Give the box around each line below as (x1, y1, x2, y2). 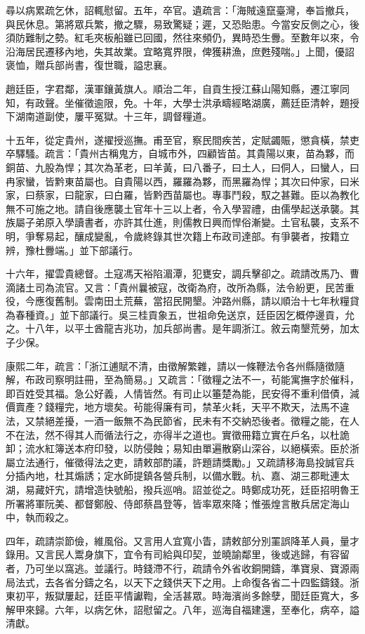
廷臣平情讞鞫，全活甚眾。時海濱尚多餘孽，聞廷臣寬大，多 (93, 588, 359, 603)
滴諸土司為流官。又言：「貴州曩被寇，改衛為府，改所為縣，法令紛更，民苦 (6, 279, 345, 294)
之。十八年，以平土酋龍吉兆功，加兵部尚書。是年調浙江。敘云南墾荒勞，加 (6, 321, 350, 336)
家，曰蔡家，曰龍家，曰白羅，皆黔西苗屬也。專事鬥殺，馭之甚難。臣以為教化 (6, 187, 359, 202)
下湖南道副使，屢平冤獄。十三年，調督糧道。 (6, 109, 212, 124)
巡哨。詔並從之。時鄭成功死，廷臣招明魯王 (162, 482, 359, 496)
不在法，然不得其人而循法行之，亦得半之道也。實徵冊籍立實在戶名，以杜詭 (6, 427, 350, 442)
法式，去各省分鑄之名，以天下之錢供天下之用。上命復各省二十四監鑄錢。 (15, 574, 350, 589)
